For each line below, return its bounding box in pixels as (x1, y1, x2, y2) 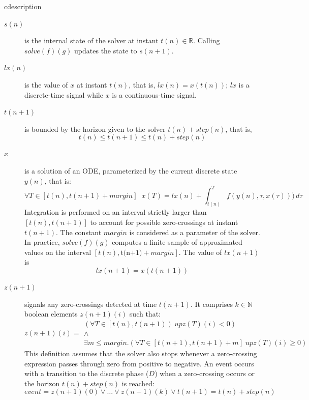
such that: (129, 308, 161, 319)
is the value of (24, 79, 68, 90)
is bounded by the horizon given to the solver (24, 123, 166, 134)
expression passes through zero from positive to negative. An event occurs (24, 358, 254, 368)
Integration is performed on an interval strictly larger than (24, 207, 207, 217)
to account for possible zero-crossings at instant (90, 217, 238, 227)
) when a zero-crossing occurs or (154, 368, 255, 379)
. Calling (193, 35, 220, 46)
